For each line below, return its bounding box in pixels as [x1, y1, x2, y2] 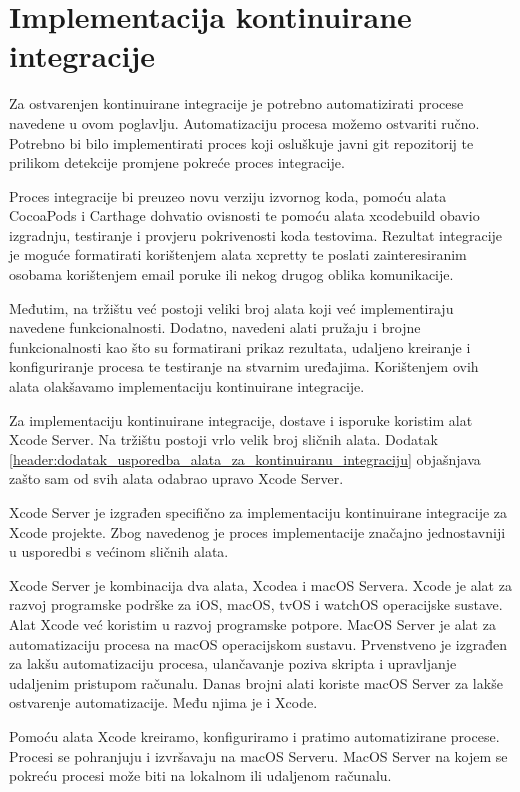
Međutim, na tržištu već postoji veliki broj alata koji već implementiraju [9, 297, 454, 318]
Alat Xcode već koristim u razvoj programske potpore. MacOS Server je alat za [9, 613, 496, 634]
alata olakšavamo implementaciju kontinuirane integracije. [9, 376, 365, 397]
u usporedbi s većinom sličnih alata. [9, 541, 229, 562]
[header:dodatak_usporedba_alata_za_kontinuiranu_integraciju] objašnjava [9, 448, 481, 469]
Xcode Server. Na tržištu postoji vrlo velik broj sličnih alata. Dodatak [9, 429, 438, 450]
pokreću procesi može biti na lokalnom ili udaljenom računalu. [9, 765, 392, 786]
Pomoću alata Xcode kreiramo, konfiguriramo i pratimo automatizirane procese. [9, 725, 500, 746]
